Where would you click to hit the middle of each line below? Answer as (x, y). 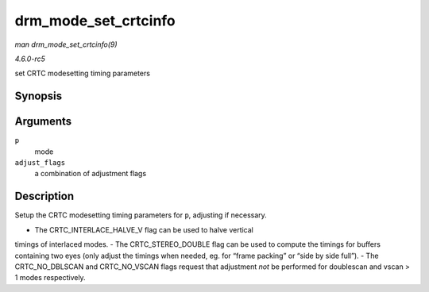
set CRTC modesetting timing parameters (83, 73)
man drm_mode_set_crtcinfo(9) (66, 44)
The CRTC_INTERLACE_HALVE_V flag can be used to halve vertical (144, 229)
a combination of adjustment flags (91, 174)
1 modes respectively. (50, 278)
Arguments (43, 122)
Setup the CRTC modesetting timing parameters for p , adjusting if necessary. (141, 215)
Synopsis (39, 96)
